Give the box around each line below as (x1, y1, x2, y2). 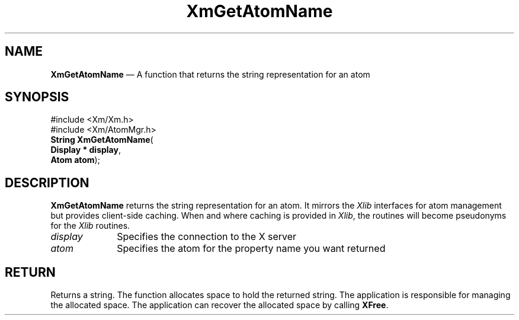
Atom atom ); (50, 155, 100, 165)
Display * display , (50, 145, 121, 155)
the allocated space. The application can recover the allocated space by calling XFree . (50, 300, 389, 311)
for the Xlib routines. (50, 220, 130, 231)
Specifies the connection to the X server (117, 231, 297, 243)
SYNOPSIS (5, 89, 69, 105)
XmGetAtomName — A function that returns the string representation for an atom (50, 69, 370, 79)
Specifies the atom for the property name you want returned (117, 242, 386, 255)
